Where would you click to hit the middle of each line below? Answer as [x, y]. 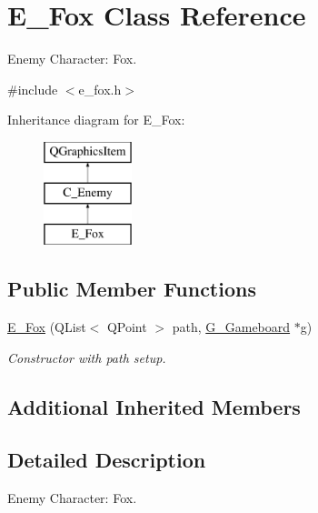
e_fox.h [100, 89]
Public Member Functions [132, 289]
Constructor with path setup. [87, 357]
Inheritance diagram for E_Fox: [96, 120]
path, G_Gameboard [231, 327]
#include [33, 89]
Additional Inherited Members [154, 406]
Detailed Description [107, 460]
